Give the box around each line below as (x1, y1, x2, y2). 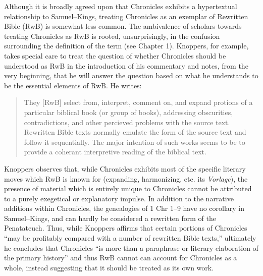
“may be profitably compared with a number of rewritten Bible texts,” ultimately (4, 233, 256, 243)
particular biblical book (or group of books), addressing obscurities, (24, 106, 233, 117)
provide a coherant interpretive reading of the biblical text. (24, 146, 206, 157)
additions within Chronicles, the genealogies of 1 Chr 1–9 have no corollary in (4, 203, 245, 213)
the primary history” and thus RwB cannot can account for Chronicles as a (4, 252, 237, 263)
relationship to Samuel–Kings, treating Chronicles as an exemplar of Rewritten (4, 11, 248, 21)
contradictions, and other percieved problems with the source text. (24, 117, 230, 127)
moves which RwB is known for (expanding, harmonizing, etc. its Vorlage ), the (4, 173, 248, 184)
